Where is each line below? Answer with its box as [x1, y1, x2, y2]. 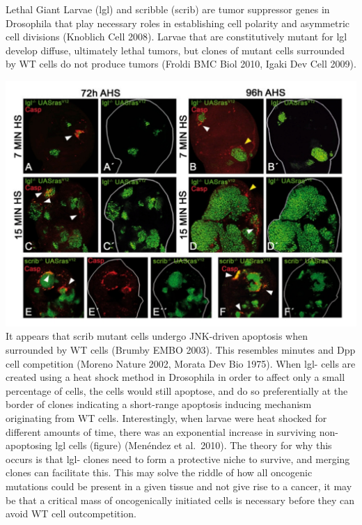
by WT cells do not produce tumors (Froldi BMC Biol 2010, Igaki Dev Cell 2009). [6, 56, 356, 71]
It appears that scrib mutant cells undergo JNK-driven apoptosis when [6, 329, 308, 343]
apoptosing [6, 438, 52, 453]
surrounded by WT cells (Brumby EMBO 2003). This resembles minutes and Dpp [6, 343, 356, 357]
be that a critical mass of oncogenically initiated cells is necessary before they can [6, 492, 355, 507]
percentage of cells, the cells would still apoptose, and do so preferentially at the [6, 383, 348, 398]
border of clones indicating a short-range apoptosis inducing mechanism [6, 397, 312, 412]
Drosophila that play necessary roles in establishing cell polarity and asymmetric [6, 15, 350, 30]
